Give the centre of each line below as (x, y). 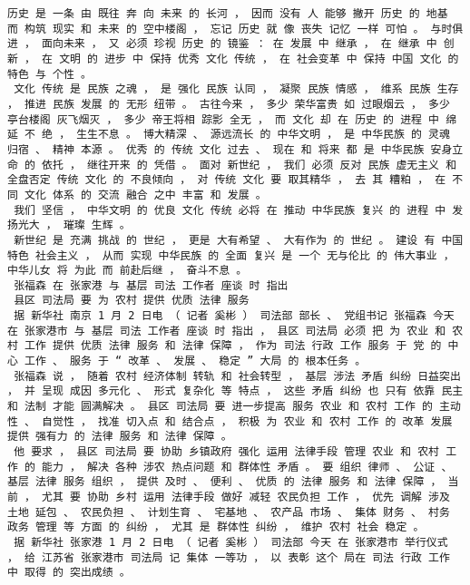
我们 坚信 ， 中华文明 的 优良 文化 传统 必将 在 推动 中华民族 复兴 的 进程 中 (230, 210)
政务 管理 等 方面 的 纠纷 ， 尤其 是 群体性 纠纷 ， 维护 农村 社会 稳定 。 (216, 527)
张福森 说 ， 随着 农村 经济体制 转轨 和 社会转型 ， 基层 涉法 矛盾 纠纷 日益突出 (237, 376)
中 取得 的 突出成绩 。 (69, 573)
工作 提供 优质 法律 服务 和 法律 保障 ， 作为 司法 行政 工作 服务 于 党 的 (233, 346)
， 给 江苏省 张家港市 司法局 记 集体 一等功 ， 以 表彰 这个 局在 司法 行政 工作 (229, 557)
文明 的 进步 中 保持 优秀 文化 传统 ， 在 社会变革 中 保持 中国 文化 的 (259, 58)
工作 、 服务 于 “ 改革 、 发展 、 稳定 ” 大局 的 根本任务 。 (196, 361)
